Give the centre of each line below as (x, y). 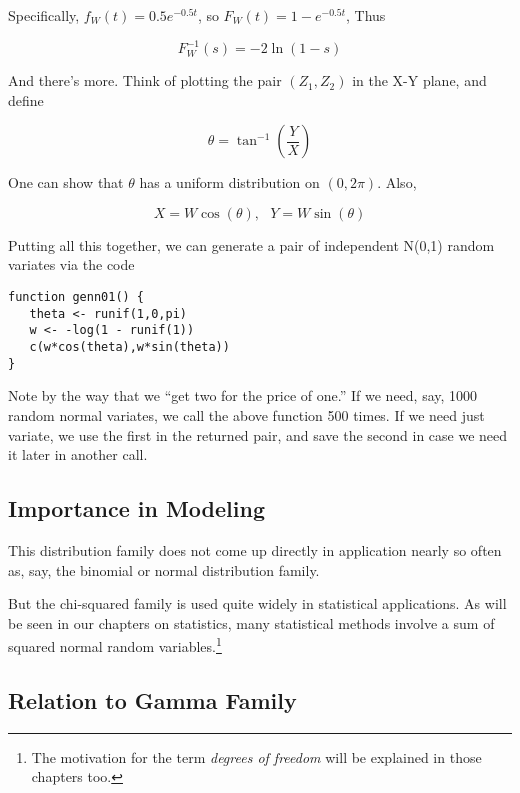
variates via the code (71, 264)
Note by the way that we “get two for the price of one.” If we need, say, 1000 (243, 395)
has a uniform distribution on (229, 182)
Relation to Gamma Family (152, 699)
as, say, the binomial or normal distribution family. (164, 569)
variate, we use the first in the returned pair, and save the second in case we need (258, 434)
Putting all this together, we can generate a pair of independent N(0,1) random (251, 244)
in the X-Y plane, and (419, 80)
